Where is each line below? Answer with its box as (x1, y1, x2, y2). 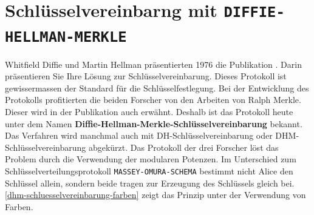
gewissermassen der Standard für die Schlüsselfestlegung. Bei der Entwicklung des (5, 81, 309, 94)
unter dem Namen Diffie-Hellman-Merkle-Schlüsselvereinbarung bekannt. (5, 117, 302, 130)
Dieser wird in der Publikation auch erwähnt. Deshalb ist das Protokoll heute (5, 105, 293, 117)
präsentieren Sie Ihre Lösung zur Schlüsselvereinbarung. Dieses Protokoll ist (5, 70, 287, 82)
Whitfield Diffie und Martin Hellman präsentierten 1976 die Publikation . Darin (5, 58, 302, 70)
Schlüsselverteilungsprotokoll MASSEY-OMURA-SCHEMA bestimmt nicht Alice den (5, 164, 293, 177)
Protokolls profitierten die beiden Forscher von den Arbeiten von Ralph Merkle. (5, 93, 301, 106)
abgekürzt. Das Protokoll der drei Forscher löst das (88, 141, 279, 153)
